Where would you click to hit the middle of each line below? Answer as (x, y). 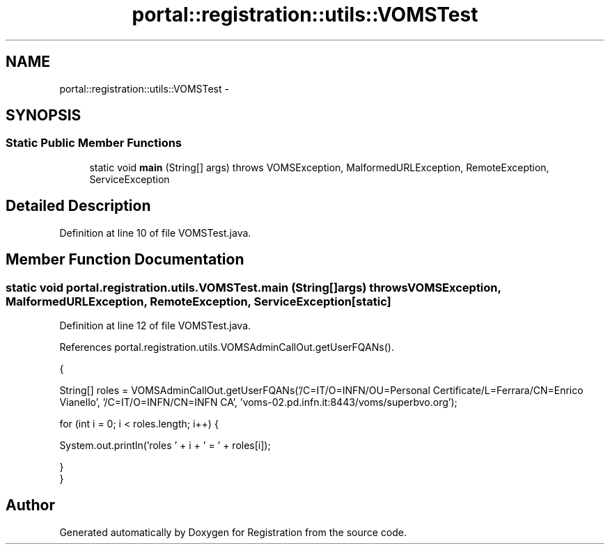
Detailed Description (78, 206)
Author (30, 505)
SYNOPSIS (44, 116)
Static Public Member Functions (94, 143)
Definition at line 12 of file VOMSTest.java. (155, 325)
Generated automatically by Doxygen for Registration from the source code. (233, 532)
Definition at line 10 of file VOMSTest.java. (155, 233)
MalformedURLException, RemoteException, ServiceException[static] (198, 301)
